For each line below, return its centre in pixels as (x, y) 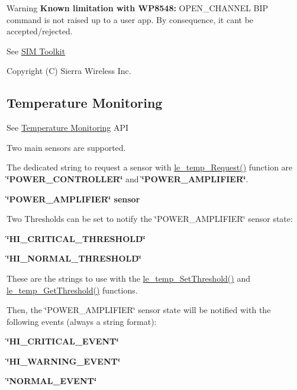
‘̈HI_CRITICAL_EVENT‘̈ (63, 341)
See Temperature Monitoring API (68, 128)
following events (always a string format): (82, 321)
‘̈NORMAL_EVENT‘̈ (52, 381)
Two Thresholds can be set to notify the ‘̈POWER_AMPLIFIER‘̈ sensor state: (150, 219)
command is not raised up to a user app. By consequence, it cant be (130, 19)
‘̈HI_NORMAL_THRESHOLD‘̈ (74, 258)
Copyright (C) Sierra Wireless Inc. (69, 71)
